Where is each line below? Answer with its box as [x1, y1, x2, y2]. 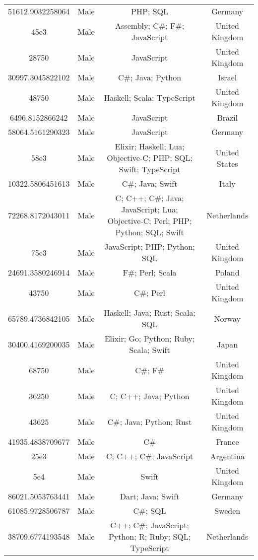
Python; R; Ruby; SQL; [108, 531, 191, 542]
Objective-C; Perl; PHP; [107, 215, 192, 226]
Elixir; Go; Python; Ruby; [104, 333, 195, 344]
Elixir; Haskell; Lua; [115, 140, 185, 152]
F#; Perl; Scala [123, 267, 177, 278]
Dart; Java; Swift [120, 490, 180, 502]
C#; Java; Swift [122, 178, 178, 189]
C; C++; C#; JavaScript [106, 450, 193, 462]
